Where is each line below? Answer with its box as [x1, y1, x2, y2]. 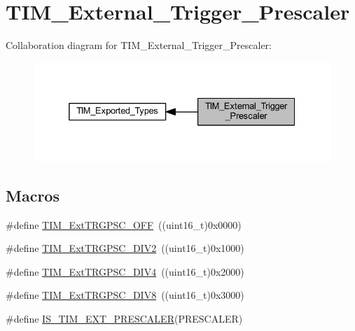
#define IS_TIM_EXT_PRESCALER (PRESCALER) [6, 311, 243, 326]
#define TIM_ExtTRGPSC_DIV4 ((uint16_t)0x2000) [6, 264, 244, 279]
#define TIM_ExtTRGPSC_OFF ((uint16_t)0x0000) [6, 217, 242, 232]
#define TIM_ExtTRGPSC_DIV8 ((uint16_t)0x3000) [6, 288, 244, 302]
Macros [6, 184, 60, 206]
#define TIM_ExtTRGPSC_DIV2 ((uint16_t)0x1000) [6, 241, 244, 255]
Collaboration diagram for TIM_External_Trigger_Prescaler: [6, 38, 272, 52]
